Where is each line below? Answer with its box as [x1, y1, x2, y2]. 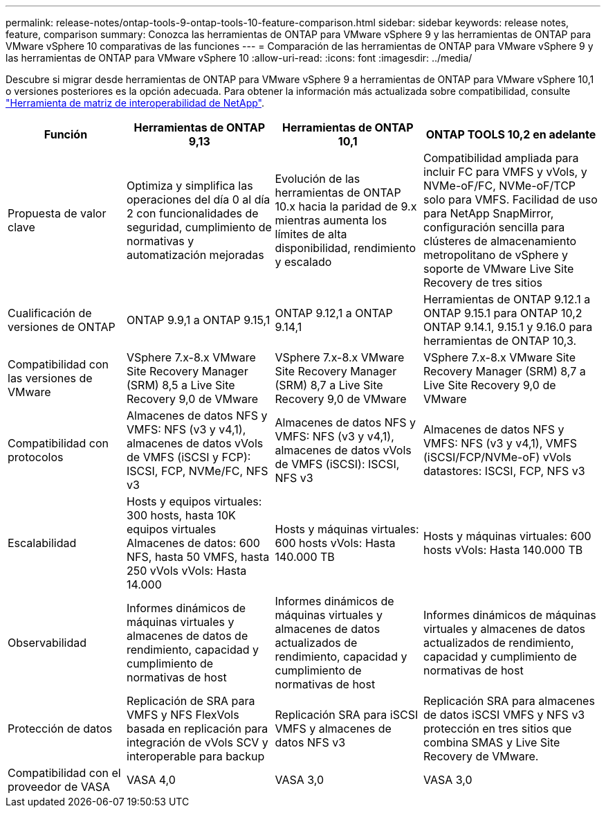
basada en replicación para [127, 722, 268, 735]
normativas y [127, 234, 194, 248]
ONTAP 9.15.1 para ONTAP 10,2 [423, 306, 582, 320]
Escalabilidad [8, 536, 77, 550]
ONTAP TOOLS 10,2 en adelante [425, 127, 596, 141]
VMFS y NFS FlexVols [127, 708, 239, 722]
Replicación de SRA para [127, 694, 255, 708]
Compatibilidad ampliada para [423, 151, 579, 165]
